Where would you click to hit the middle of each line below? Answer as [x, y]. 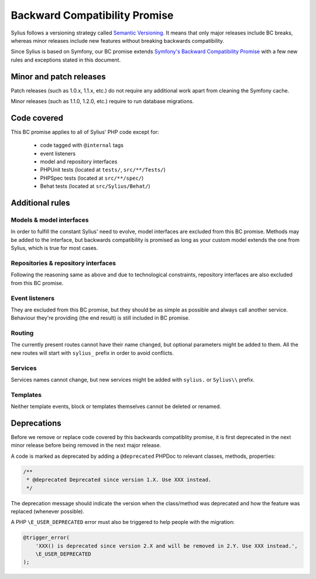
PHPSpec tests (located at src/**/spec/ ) [92, 178]
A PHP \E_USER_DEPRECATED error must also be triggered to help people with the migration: [123, 522]
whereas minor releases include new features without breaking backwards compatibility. [118, 40]
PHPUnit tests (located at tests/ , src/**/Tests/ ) [103, 170]
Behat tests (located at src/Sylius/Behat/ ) [95, 186]
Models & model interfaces [50, 220]
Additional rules [40, 203]
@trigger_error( [47, 538]
